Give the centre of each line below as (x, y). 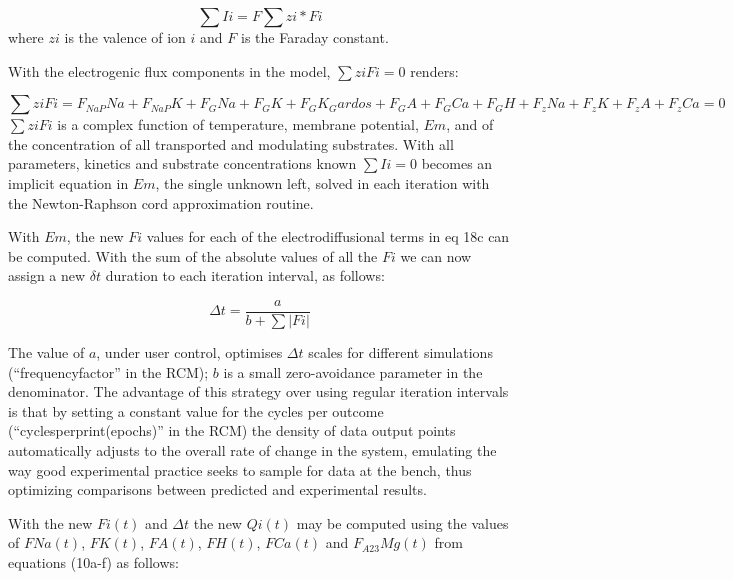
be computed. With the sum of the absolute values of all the (193, 255)
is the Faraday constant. (314, 37)
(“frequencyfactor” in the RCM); (108, 371)
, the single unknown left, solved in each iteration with (322, 182)
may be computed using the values (402, 522)
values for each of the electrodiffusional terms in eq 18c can (328, 236)
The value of (46, 352)
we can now (436, 255)
